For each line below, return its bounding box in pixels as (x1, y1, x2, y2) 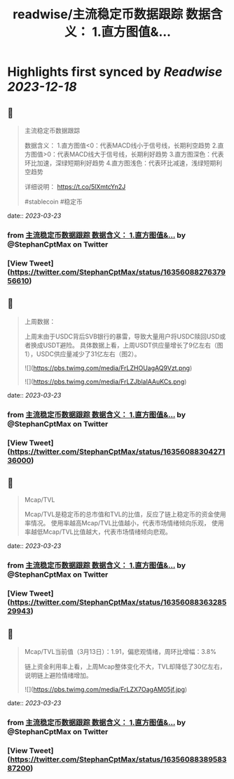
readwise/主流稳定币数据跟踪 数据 (13, 6, 211, 22)
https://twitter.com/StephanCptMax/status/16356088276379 (10, 267, 226, 277)
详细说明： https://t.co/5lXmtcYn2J (24, 183, 126, 190)
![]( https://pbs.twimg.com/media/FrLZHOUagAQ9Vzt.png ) (24, 363, 193, 372)
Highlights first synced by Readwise (7, 64, 223, 80)
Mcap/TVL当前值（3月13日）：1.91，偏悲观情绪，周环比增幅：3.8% (24, 647, 217, 655)
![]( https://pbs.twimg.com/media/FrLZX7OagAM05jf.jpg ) (24, 685, 188, 693)
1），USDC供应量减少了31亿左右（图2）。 (24, 349, 142, 358)
